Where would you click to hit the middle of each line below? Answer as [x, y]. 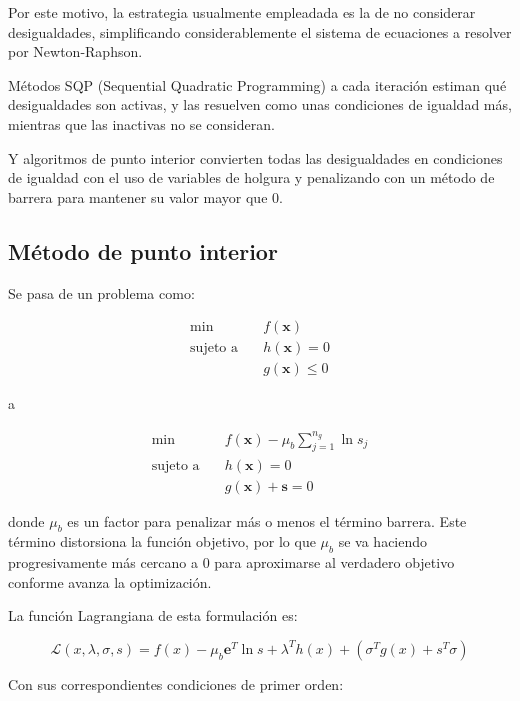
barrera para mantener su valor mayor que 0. [145, 196]
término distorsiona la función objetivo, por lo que [162, 541]
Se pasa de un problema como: [101, 292]
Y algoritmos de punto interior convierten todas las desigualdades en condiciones [255, 157]
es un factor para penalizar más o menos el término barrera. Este [267, 520]
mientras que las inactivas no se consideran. [141, 123]
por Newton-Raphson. [75, 51]
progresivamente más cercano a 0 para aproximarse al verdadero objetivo [231, 562]
